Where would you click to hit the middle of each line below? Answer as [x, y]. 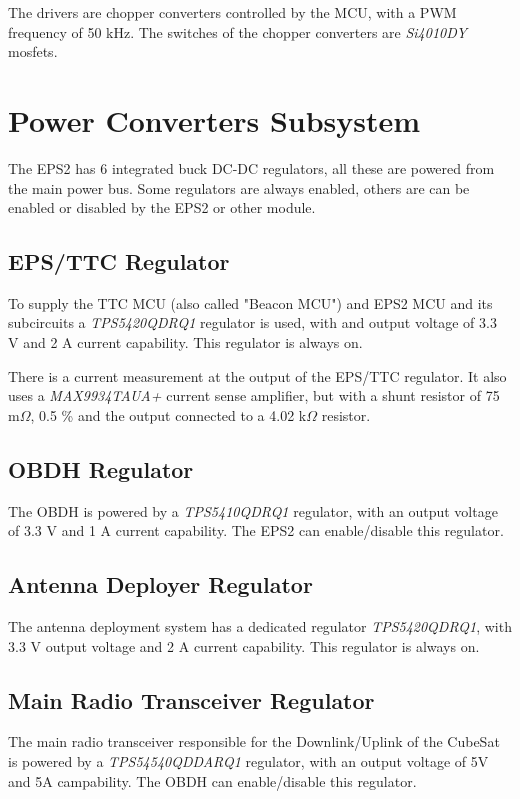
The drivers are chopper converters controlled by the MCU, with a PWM [232, 12]
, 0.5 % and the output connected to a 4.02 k [168, 414]
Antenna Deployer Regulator [160, 584]
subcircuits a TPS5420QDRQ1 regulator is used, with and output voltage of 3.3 [252, 322]
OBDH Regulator [101, 468]
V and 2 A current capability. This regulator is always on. [185, 342]
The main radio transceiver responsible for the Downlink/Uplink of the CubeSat [254, 741]
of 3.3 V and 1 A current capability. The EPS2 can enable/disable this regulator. [256, 530]
